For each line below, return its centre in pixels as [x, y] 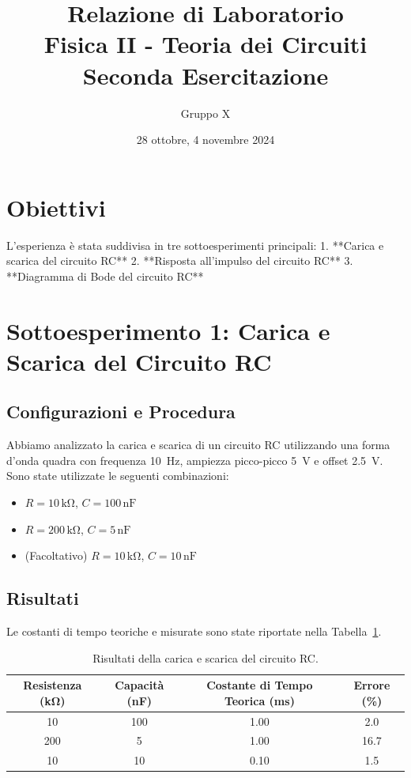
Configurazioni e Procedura [121, 412]
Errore [372, 685]
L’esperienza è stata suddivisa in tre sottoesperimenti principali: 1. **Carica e [195, 245]
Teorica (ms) [259, 700]
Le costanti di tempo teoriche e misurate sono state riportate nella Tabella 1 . [194, 631]
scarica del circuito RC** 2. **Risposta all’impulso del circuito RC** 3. [180, 261]
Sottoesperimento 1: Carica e [168, 330]
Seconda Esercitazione [205, 75]
